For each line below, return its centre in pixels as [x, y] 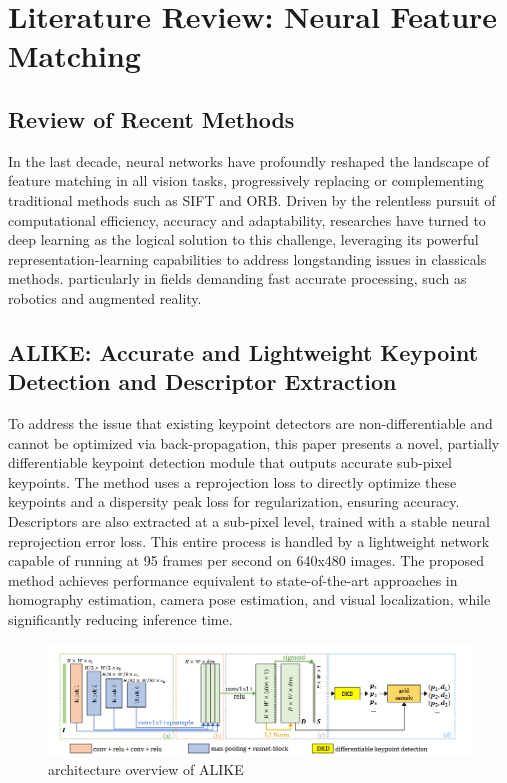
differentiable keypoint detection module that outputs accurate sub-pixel [230, 462]
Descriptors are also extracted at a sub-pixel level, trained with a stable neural [249, 521]
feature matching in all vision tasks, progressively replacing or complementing [246, 180]
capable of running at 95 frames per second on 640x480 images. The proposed [246, 560]
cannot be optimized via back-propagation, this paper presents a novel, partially [254, 442]
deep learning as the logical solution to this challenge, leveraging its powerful [243, 239]
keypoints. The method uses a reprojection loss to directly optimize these [232, 481]
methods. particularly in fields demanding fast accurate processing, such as [237, 278]
